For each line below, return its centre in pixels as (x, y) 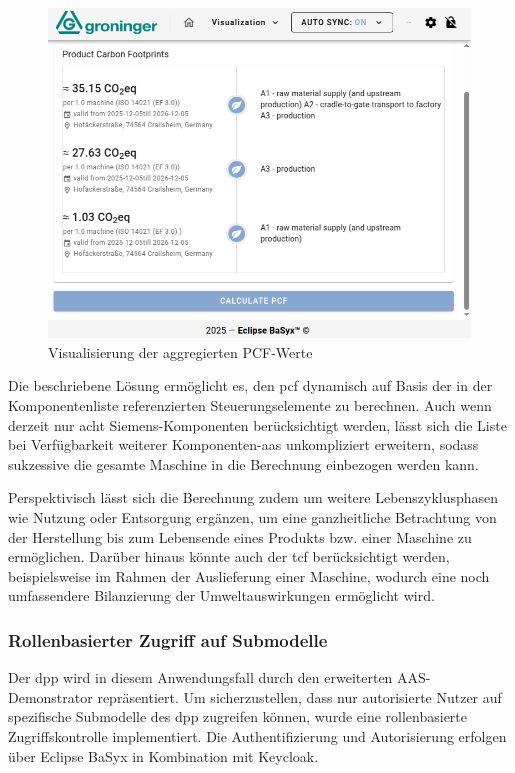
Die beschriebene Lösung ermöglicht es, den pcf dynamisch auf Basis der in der (250, 385)
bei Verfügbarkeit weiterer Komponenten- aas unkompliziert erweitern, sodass (243, 444)
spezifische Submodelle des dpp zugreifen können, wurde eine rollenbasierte (237, 716)
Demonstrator (50, 696)
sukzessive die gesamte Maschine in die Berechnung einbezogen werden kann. (243, 463)
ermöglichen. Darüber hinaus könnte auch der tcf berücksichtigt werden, (229, 556)
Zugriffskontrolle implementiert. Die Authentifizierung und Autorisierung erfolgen (257, 735)
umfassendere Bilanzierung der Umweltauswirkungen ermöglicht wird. (221, 595)
